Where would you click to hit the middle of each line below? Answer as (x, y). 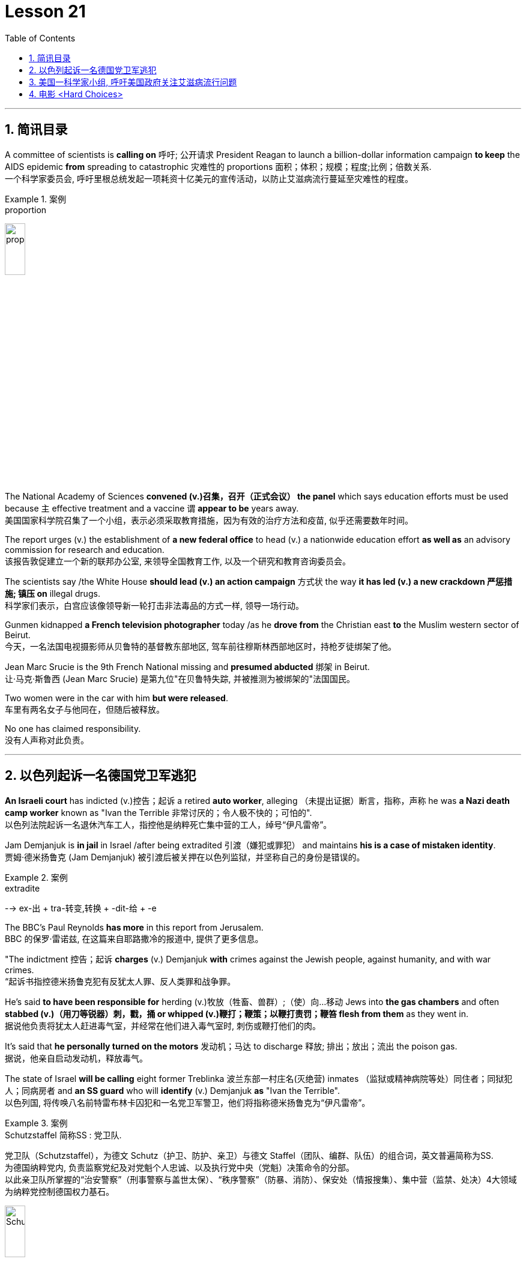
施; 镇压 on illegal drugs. (53, 593)
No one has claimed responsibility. (73, 728)
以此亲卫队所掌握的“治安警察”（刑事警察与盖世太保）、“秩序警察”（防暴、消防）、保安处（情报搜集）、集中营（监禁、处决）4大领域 (261, 1179)
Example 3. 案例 (36, 1123)
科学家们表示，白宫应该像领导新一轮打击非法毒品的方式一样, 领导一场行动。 (154, 605)
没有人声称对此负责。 (47, 740)
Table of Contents (40, 38)
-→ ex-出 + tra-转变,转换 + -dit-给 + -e (81, 908)
